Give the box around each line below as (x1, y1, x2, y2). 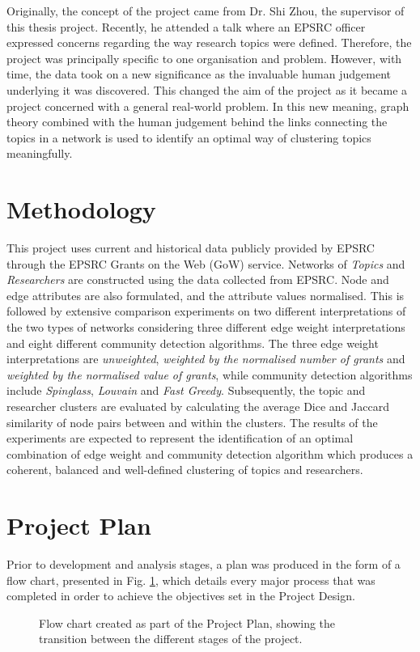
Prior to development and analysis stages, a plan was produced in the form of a (6, 556, 401, 573)
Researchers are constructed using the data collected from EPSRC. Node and (6, 271, 389, 288)
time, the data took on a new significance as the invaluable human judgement (6, 66, 391, 83)
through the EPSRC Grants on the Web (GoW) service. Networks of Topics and (6, 255, 405, 272)
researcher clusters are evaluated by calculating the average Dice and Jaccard (6, 398, 389, 414)
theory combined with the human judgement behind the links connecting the (6, 113, 388, 130)
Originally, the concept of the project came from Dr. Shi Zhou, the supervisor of (6, 2, 405, 19)
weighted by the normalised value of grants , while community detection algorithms (6, 366, 413, 383)
